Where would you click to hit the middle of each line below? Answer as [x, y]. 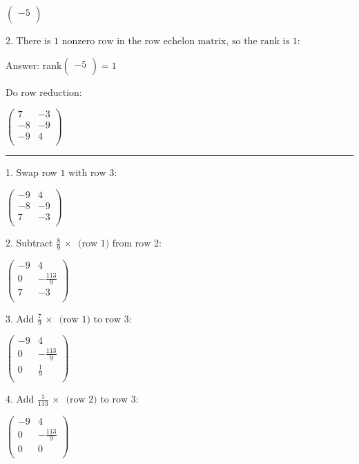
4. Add [20, 399]
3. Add [20, 318]
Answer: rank [34, 65]
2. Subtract [29, 243]
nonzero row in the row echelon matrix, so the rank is [175, 41]
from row [132, 244]
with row [87, 174]
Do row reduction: [44, 91]
